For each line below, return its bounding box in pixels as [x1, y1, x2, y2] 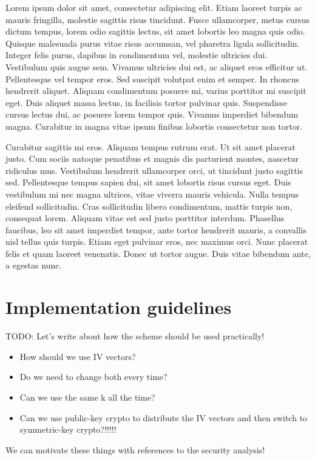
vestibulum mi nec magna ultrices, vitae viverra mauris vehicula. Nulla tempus [5, 187, 299, 200]
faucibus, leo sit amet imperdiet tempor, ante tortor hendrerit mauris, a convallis [5, 223, 307, 236]
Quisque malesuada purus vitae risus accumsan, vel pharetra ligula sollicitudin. [5, 36, 300, 49]
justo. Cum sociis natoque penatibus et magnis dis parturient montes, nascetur [5, 152, 299, 165]
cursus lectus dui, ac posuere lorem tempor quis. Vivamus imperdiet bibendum [5, 108, 299, 121]
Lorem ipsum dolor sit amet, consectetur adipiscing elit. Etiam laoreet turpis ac [5, 1, 302, 13]
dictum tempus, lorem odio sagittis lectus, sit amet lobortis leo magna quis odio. [5, 25, 305, 38]
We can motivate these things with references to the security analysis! [5, 443, 265, 456]
